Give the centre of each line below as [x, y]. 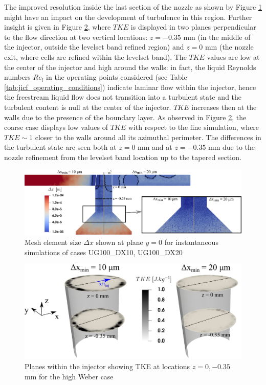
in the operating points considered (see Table [117, 77]
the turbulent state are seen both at [60, 147]
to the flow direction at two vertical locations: [76, 37]
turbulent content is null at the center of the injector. [88, 107]
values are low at [233, 56]
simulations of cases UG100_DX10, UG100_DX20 [104, 252]
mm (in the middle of [217, 37]
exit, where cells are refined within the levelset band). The [95, 56]
